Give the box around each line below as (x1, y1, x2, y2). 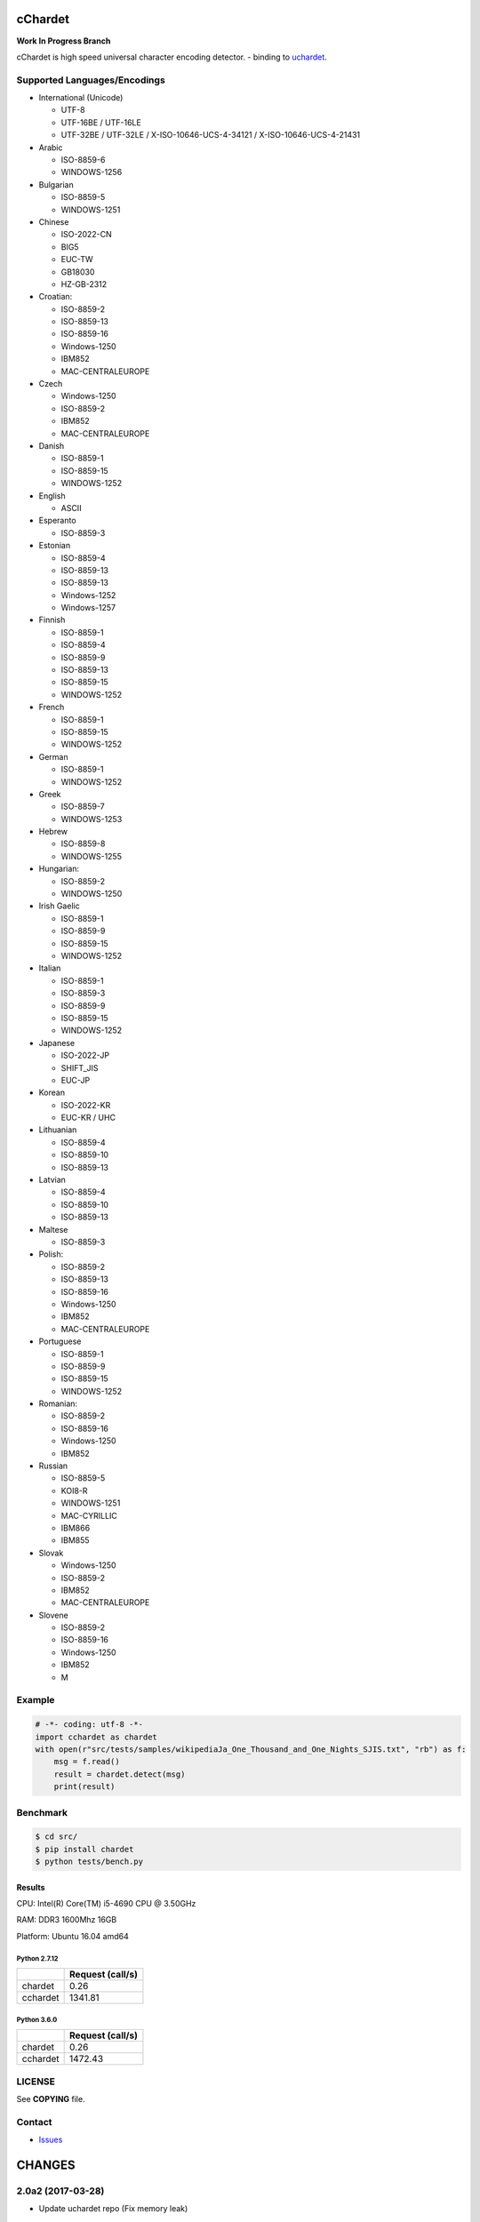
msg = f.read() (53, 1756, 120, 1767)
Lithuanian (38, 1124, 77, 1135)
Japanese (38, 1037, 76, 1048)
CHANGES (16, 2157, 76, 2172)
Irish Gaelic (38, 900, 80, 911)
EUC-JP (60, 1075, 91, 1085)
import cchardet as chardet (35, 1731, 157, 1742)
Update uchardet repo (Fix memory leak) (38, 2203, 188, 2214)
